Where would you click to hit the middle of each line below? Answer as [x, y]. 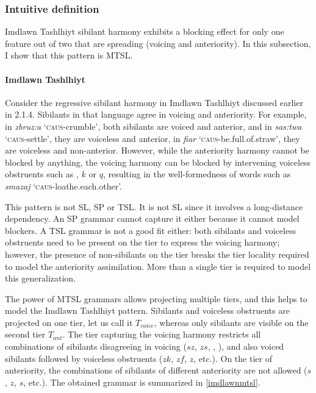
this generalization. [41, 278]
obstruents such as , [42, 174]
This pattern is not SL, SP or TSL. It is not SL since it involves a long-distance [154, 206]
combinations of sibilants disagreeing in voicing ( [96, 346]
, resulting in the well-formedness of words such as [197, 174]
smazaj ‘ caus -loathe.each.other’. [63, 186]
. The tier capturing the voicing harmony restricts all [162, 334]
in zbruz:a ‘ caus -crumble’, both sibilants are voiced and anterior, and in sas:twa [153, 126]
